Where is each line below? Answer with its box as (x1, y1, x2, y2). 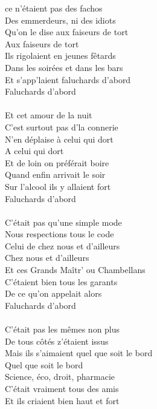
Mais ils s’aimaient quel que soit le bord (5, 346, 153, 359)
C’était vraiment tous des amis (5, 382, 119, 394)
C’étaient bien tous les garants (5, 275, 118, 288)
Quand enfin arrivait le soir (5, 168, 106, 181)
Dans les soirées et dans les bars (5, 61, 123, 73)
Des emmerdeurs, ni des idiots (5, 13, 116, 26)
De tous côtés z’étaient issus (5, 334, 109, 347)
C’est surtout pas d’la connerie (5, 120, 118, 133)
